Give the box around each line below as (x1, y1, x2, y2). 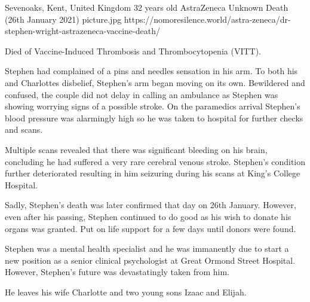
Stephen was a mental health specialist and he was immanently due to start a (5, 242, 289, 255)
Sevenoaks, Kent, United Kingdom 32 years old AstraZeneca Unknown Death (5, 1, 288, 13)
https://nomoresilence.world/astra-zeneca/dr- (124, 13, 291, 25)
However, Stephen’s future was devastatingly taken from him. (5, 266, 230, 278)
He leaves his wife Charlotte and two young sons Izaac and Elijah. (5, 285, 247, 298)
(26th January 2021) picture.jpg (5, 13, 122, 25)
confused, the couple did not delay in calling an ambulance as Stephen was (5, 88, 278, 100)
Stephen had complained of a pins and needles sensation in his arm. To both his (5, 65, 298, 77)
